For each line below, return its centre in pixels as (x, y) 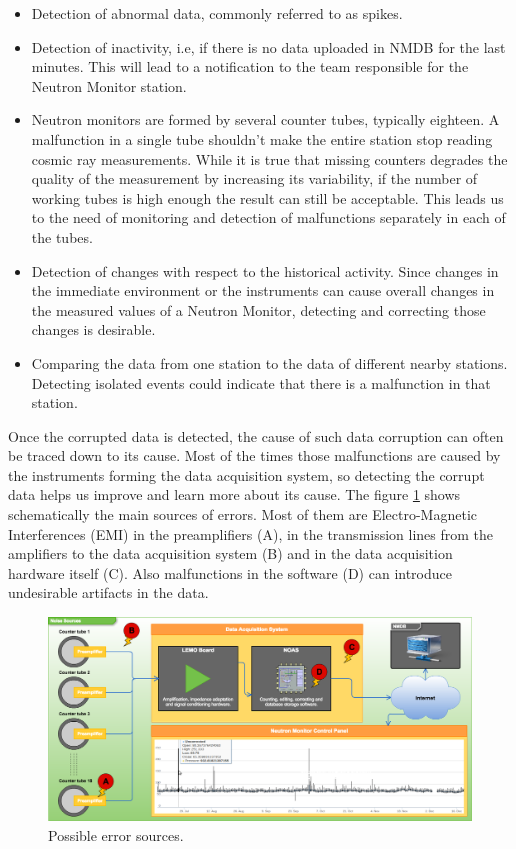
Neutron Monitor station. (109, 85)
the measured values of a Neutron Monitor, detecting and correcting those (258, 309)
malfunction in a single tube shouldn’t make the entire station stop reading (262, 138)
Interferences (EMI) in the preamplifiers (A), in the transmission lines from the (251, 533)
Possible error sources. (116, 834)
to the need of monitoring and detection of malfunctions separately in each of (268, 217)
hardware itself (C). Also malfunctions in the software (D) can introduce (230, 572)
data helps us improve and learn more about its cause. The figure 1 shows (234, 494)
